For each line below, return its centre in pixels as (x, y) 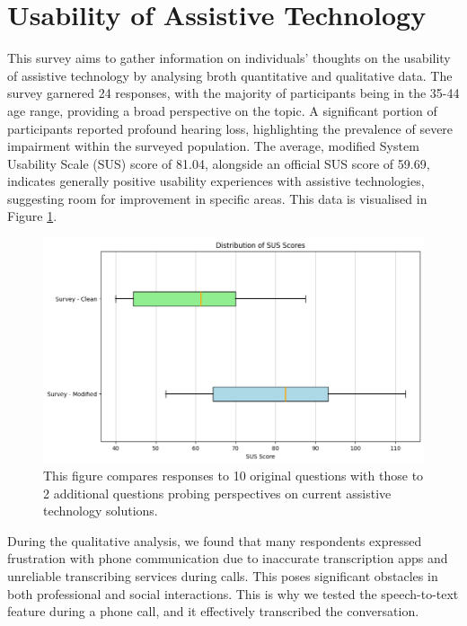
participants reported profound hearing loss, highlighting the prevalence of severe (230, 128)
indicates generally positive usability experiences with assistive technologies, (216, 181)
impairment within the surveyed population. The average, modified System (213, 146)
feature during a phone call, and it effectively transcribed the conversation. (213, 611)
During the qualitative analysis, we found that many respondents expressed (215, 540)
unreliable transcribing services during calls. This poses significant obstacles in (223, 576)
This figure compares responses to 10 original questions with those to (233, 476)
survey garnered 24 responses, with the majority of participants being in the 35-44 (233, 93)
